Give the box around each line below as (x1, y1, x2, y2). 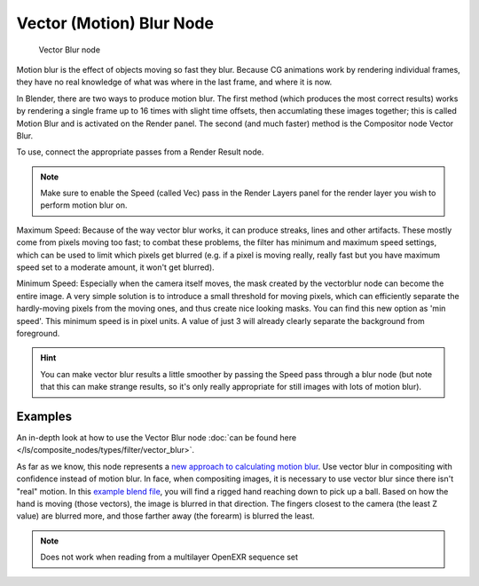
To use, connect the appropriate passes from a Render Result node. (16, 146, 264, 157)
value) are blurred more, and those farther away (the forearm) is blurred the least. (16, 511, 315, 521)
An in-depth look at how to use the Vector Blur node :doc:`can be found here (16, 432, 297, 443)
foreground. (16, 328, 60, 338)
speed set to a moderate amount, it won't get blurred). (16, 262, 215, 273)
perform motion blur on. (40, 200, 128, 210)
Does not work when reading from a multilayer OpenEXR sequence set (40, 551, 299, 563)
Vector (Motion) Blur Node (16, 13, 215, 33)
